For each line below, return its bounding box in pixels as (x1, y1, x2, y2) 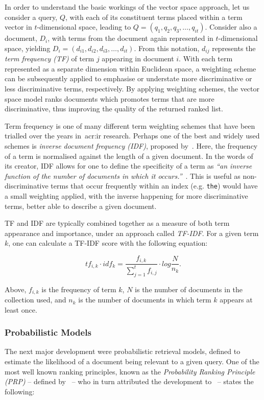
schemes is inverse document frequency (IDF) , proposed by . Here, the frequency (5, 140, 258, 151)
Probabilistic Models (5, 326, 91, 339)
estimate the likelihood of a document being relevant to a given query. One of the (5, 356, 259, 367)
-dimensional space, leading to (37, 21, 131, 32)
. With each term (179, 53, 233, 64)
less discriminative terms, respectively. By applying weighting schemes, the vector (5, 83, 259, 94)
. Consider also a (205, 21, 257, 32)
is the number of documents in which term (78, 294, 211, 305)
